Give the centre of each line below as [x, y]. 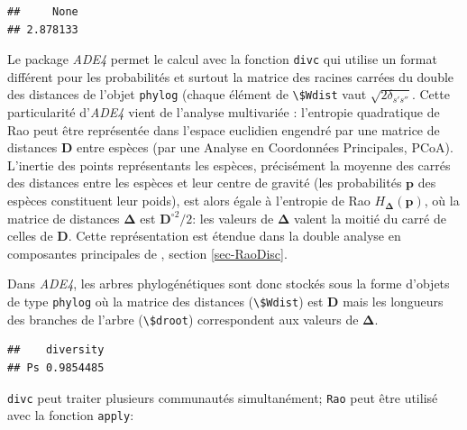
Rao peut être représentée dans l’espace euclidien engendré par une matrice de [224, 129]
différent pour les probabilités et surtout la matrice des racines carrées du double [231, 76]
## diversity [56, 350]
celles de [30, 236]
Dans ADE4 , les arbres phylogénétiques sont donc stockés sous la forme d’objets [229, 284]
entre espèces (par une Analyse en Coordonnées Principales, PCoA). [265, 147]
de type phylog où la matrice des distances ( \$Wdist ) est [165, 302]
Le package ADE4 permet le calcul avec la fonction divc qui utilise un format [222, 59]
